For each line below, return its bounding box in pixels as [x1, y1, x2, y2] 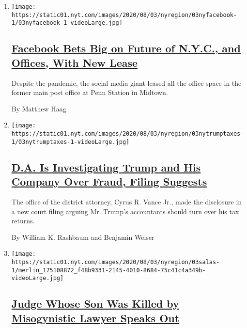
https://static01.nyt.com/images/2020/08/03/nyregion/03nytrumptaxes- [11, 130, 244, 137]
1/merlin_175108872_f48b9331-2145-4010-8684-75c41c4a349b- [11, 266, 206, 274]
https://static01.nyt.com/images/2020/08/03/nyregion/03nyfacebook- [11, 11, 237, 18]
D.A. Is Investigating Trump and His [11, 159, 201, 174]
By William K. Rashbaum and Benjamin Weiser [11, 232, 154, 242]
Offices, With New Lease [11, 55, 138, 70]
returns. [11, 216, 35, 226]
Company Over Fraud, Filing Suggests [11, 174, 207, 189]
